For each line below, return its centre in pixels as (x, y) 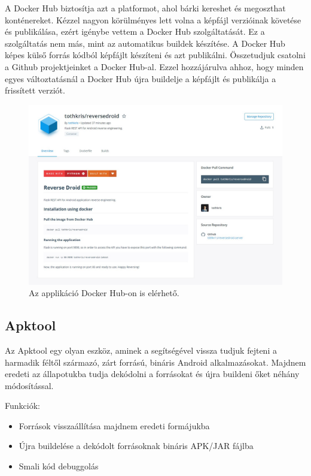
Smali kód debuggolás (59, 466)
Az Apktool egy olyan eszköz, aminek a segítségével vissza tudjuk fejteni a (141, 350)
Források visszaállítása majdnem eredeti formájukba (114, 425)
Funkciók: (22, 406)
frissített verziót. (35, 90)
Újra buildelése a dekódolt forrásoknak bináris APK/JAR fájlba (136, 446)
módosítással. (29, 385)
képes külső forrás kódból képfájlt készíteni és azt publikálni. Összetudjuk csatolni (155, 55)
